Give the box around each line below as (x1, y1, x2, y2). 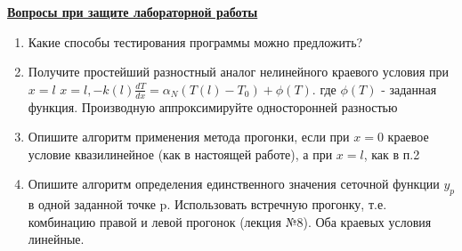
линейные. (28, 230, 85, 248)
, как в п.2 (363, 144, 420, 163)
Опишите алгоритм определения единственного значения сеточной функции (28, 174, 440, 193)
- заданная (381, 79, 437, 98)
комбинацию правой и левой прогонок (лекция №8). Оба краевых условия (28, 212, 432, 231)
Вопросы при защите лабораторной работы (7, 3, 258, 20)
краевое (387, 127, 429, 146)
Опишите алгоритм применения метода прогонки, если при (28, 127, 350, 146)
